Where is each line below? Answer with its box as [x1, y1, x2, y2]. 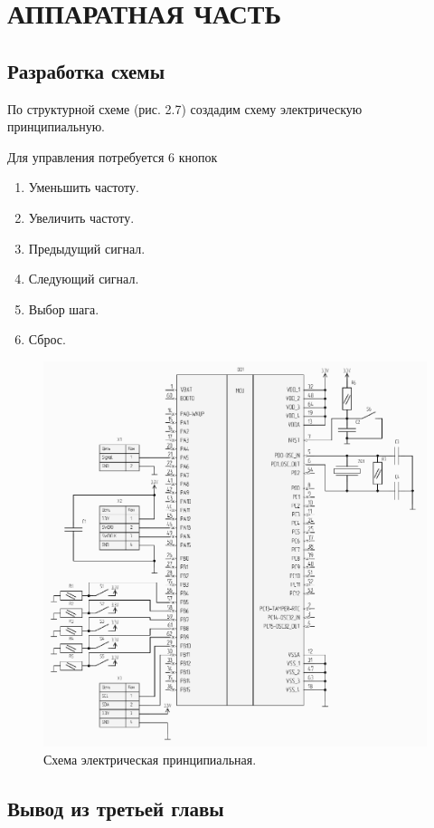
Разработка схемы [7, 56, 165, 84]
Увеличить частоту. [28, 207, 135, 226]
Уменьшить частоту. [28, 178, 139, 197]
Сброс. [28, 330, 66, 349]
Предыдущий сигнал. [28, 238, 146, 257]
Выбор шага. [28, 299, 99, 318]
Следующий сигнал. [28, 269, 139, 288]
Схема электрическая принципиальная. [43, 749, 257, 768]
